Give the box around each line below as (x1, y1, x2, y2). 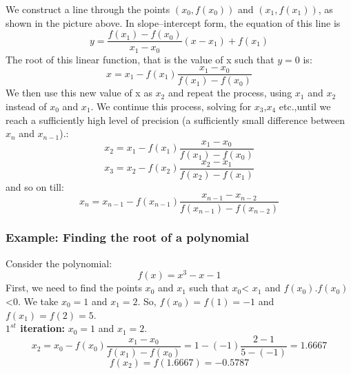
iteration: (20, 321, 66, 335)
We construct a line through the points (6, 2, 170, 16)
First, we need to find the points (6, 280, 142, 295)
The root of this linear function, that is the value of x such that (6, 52, 274, 66)
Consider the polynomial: (6, 256, 112, 270)
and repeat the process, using (168, 85, 292, 100)
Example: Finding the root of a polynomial (6, 229, 250, 246)
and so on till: (6, 179, 64, 194)
